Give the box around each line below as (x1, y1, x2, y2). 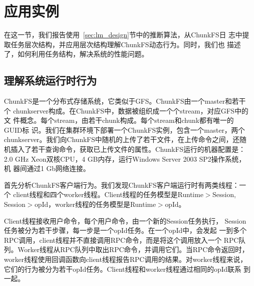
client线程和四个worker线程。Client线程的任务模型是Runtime (13, 189, 203, 200)
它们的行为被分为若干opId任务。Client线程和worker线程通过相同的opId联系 (4, 263, 242, 274)
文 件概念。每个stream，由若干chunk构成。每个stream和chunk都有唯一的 (4, 115, 234, 125)
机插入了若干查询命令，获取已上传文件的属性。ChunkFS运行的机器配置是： (4, 144, 246, 154)
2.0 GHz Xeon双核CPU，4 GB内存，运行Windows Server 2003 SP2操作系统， (4, 153, 246, 164)
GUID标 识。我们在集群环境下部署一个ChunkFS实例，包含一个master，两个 (4, 124, 245, 135)
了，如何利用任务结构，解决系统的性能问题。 (4, 49, 148, 59)
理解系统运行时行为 (4, 73, 97, 88)
